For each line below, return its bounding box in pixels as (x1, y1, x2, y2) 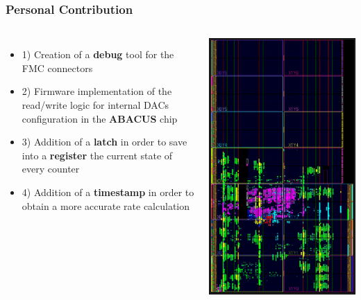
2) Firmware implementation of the (22, 84, 172, 98)
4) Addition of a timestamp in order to (22, 184, 194, 199)
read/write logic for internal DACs (22, 98, 169, 112)
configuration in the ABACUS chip (22, 111, 178, 125)
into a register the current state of (22, 148, 173, 162)
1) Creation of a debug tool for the (22, 47, 174, 62)
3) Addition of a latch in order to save (22, 134, 187, 149)
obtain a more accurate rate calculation (22, 198, 190, 213)
